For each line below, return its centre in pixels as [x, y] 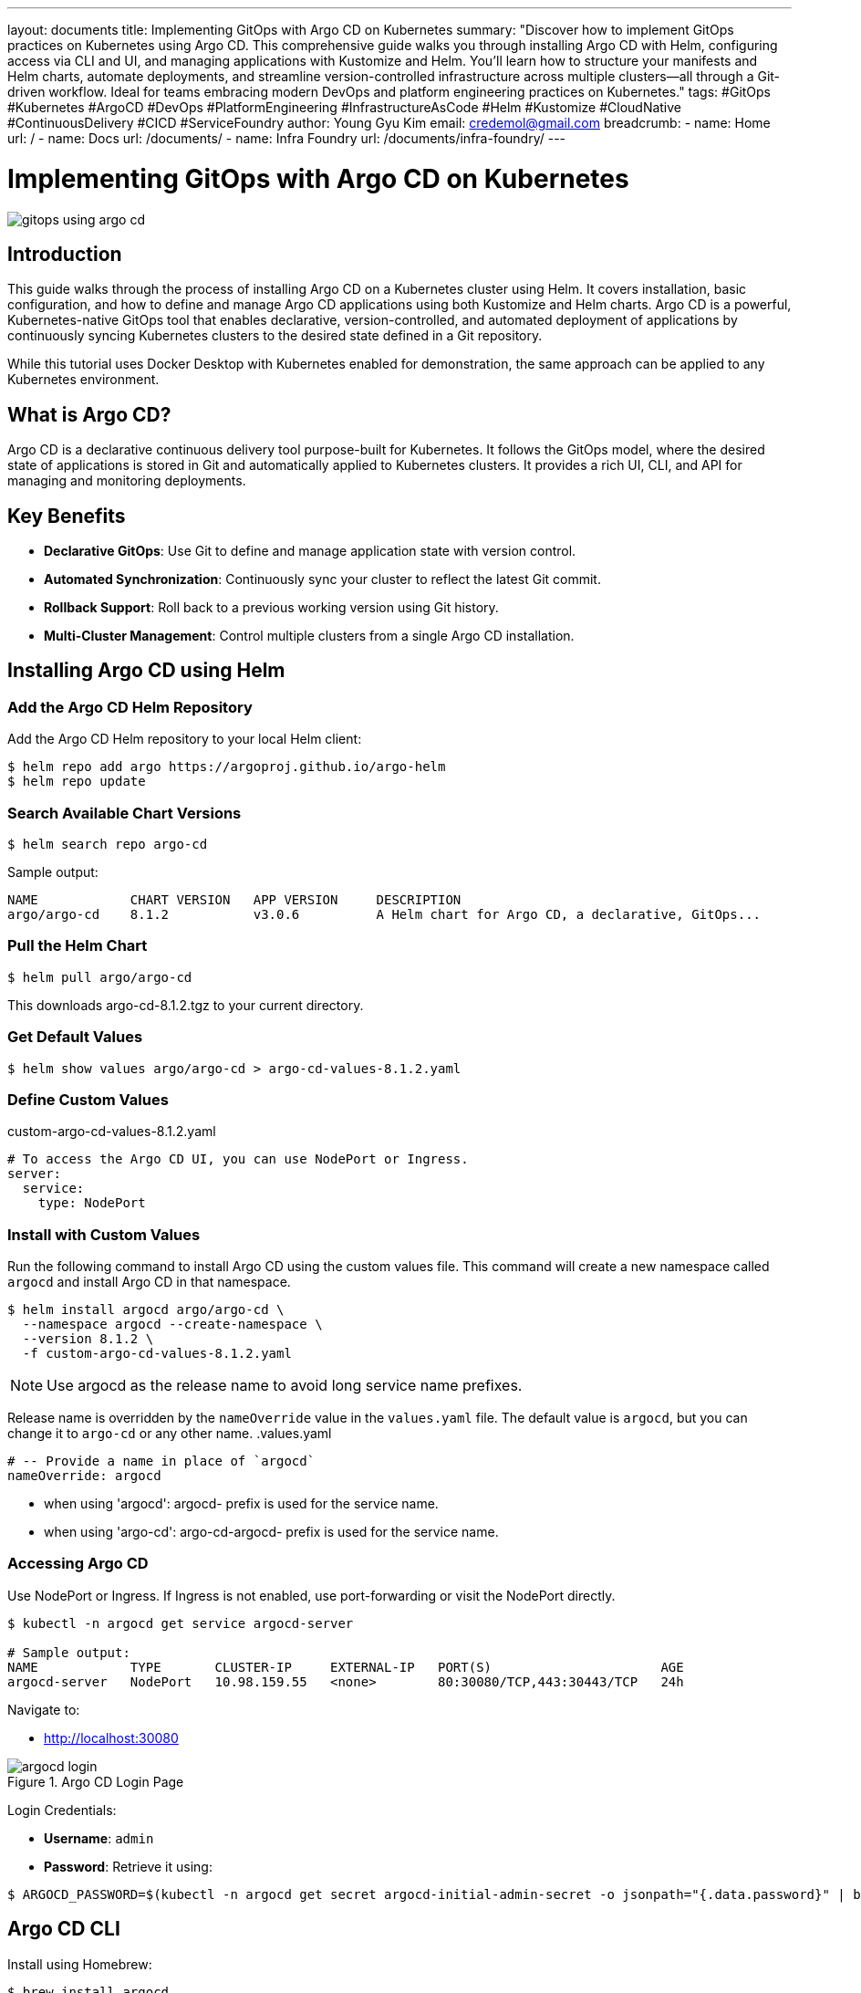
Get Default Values [75, 1037]
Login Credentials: [62, 1810]
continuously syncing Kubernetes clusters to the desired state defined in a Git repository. [275, 336]
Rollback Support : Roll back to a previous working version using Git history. [271, 608]
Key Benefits [67, 516]
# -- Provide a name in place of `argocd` [161, 1461]
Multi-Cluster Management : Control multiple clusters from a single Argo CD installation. [309, 636]
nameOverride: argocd [84, 1476]
